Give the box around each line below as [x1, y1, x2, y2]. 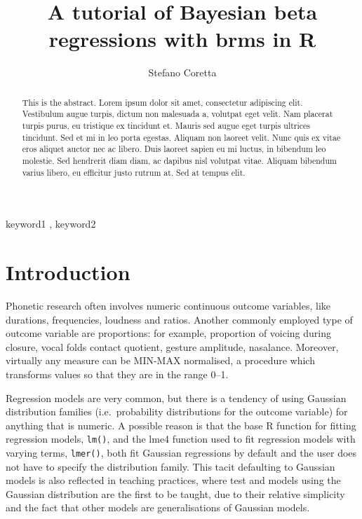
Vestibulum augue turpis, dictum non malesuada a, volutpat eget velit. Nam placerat [22, 108, 333, 120]
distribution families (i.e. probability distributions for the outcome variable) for [6, 404, 348, 419]
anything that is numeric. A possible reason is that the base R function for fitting [6, 417, 356, 432]
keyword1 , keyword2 [6, 216, 96, 231]
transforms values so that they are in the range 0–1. [6, 366, 229, 381]
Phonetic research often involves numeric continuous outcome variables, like [6, 298, 331, 313]
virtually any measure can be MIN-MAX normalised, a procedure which [6, 353, 315, 368]
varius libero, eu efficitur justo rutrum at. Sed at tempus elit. [22, 166, 246, 178]
